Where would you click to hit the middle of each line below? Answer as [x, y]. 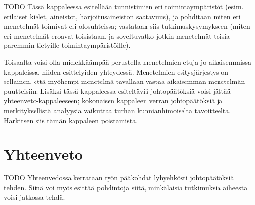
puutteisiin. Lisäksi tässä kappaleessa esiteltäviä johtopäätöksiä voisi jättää [117, 91]
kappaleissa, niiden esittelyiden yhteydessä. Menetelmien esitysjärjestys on [116, 71]
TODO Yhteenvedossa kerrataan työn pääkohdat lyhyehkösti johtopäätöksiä [119, 178]
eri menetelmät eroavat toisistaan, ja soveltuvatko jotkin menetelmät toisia [117, 35]
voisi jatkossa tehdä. [35, 197]
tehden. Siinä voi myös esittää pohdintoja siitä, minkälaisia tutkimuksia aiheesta [126, 187]
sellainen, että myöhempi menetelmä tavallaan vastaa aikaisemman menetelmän [125, 81]
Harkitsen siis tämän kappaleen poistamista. [71, 120]
